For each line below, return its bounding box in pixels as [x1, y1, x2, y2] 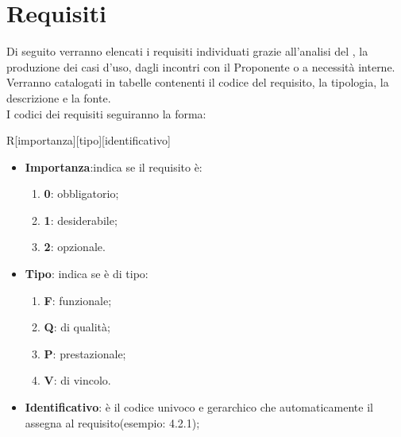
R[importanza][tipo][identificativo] [6, 132, 171, 149]
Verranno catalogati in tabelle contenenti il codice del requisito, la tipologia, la [6, 74, 389, 91]
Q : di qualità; [44, 319, 110, 335]
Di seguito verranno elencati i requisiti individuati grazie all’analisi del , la [6, 43, 368, 60]
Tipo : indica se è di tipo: [25, 265, 148, 282]
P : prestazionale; [44, 345, 126, 362]
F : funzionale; [44, 292, 112, 308]
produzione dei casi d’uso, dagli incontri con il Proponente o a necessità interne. [6, 58, 395, 75]
